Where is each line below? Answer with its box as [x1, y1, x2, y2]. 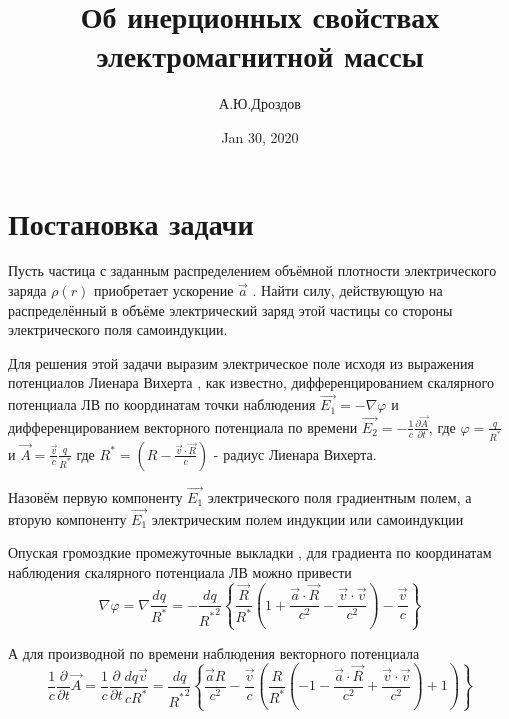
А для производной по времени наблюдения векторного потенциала [8, 642, 420, 663]
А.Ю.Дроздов [219, 93, 301, 114]
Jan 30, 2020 [221, 126, 299, 147]
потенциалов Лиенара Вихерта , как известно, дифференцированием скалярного [8, 372, 494, 393]
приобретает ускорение [93, 280, 234, 301]
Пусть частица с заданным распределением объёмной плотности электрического [8, 260, 497, 281]
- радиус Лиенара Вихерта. [213, 443, 377, 464]
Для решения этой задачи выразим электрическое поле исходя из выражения [8, 352, 474, 373]
